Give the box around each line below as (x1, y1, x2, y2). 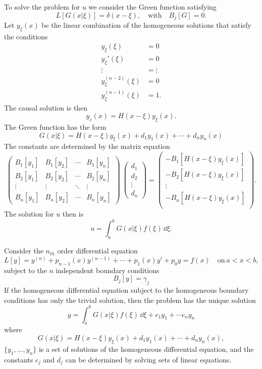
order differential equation (57, 245, 138, 256)
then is (62, 208, 84, 219)
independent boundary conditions (56, 265, 160, 275)
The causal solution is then (4, 102, 88, 113)
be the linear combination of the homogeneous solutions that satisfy (41, 20, 251, 30)
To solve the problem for (4, 2, 80, 12)
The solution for (4, 208, 54, 219)
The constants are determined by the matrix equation (4, 141, 170, 151)
